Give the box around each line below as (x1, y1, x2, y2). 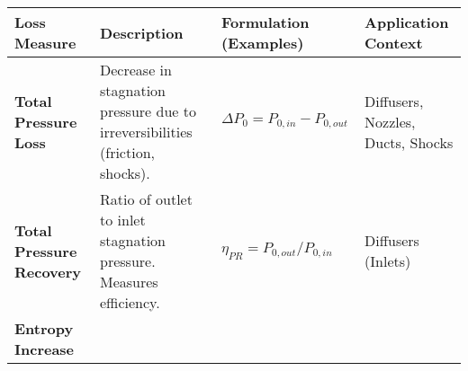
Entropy (14, 318, 74, 339)
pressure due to (100, 101, 196, 121)
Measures (100, 271, 158, 292)
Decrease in (100, 59, 172, 80)
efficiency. (100, 292, 160, 313)
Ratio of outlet (100, 189, 193, 209)
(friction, (100, 142, 155, 163)
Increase (14, 339, 75, 359)
